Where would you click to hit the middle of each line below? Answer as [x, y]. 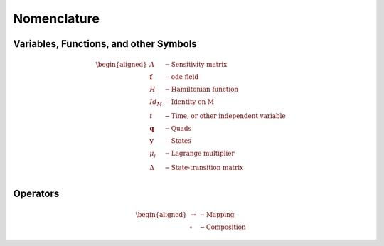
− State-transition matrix [204, 167]
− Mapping [217, 214]
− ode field [182, 77]
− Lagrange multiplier [199, 154]
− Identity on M [190, 102]
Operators [36, 194]
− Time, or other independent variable [225, 116]
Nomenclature [56, 18]
